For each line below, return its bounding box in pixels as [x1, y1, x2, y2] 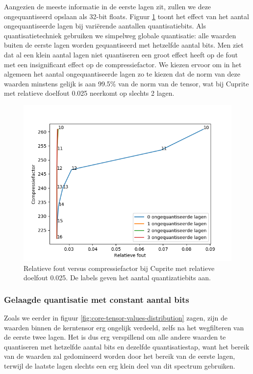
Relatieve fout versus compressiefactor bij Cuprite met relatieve [24, 263, 215, 273]
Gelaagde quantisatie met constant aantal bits [4, 293, 189, 305]
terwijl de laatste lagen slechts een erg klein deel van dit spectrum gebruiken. [4, 360, 235, 371]
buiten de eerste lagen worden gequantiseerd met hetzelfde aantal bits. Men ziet [4, 40, 244, 50]
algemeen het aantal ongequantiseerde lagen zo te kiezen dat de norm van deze [4, 69, 240, 79]
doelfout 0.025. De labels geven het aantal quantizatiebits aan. [24, 272, 211, 283]
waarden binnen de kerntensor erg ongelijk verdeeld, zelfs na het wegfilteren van [4, 322, 244, 332]
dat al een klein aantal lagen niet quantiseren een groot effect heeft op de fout [4, 49, 238, 59]
